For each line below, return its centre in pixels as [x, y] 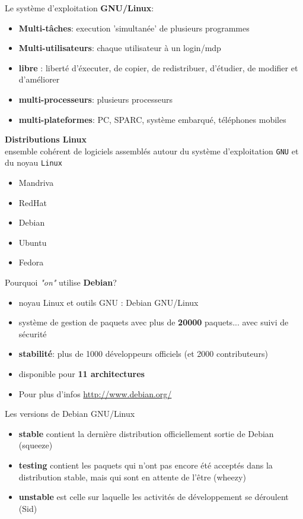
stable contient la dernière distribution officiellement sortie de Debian [146, 433]
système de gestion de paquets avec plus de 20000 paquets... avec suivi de [154, 322]
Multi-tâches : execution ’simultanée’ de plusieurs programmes [134, 28]
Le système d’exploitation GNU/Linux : [79, 8]
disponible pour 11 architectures [82, 374]
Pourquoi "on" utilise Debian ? [61, 282]
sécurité [33, 333]
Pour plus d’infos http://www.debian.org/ [95, 393]
